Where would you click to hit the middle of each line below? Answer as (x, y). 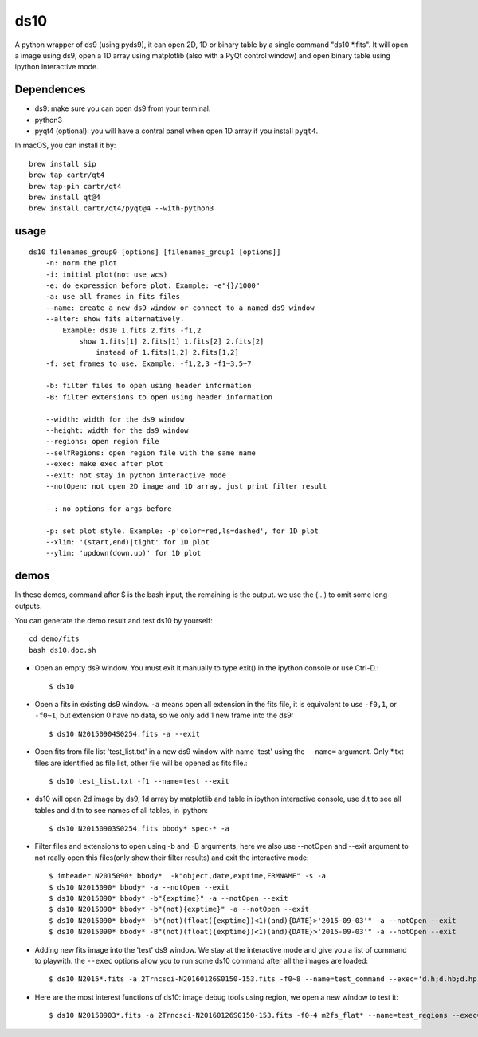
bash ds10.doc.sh (63, 650)
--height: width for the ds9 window (117, 431)
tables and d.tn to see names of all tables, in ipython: (121, 810)
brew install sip (63, 164)
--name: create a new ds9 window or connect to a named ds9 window (180, 308)
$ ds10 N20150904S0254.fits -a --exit (125, 734)
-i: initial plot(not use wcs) (106, 274)
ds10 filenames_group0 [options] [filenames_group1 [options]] (155, 252)
